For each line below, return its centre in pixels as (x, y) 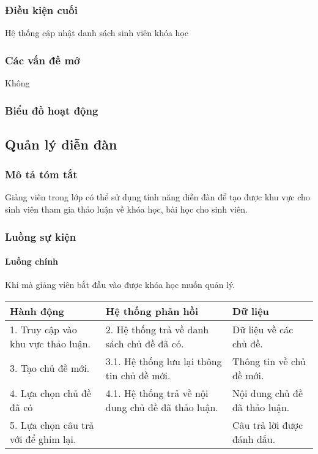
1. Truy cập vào (43, 329)
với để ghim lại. (43, 439)
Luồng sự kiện (41, 236)
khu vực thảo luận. (50, 343)
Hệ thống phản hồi (152, 311)
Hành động (37, 311)
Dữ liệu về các (263, 329)
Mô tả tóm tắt (41, 174)
